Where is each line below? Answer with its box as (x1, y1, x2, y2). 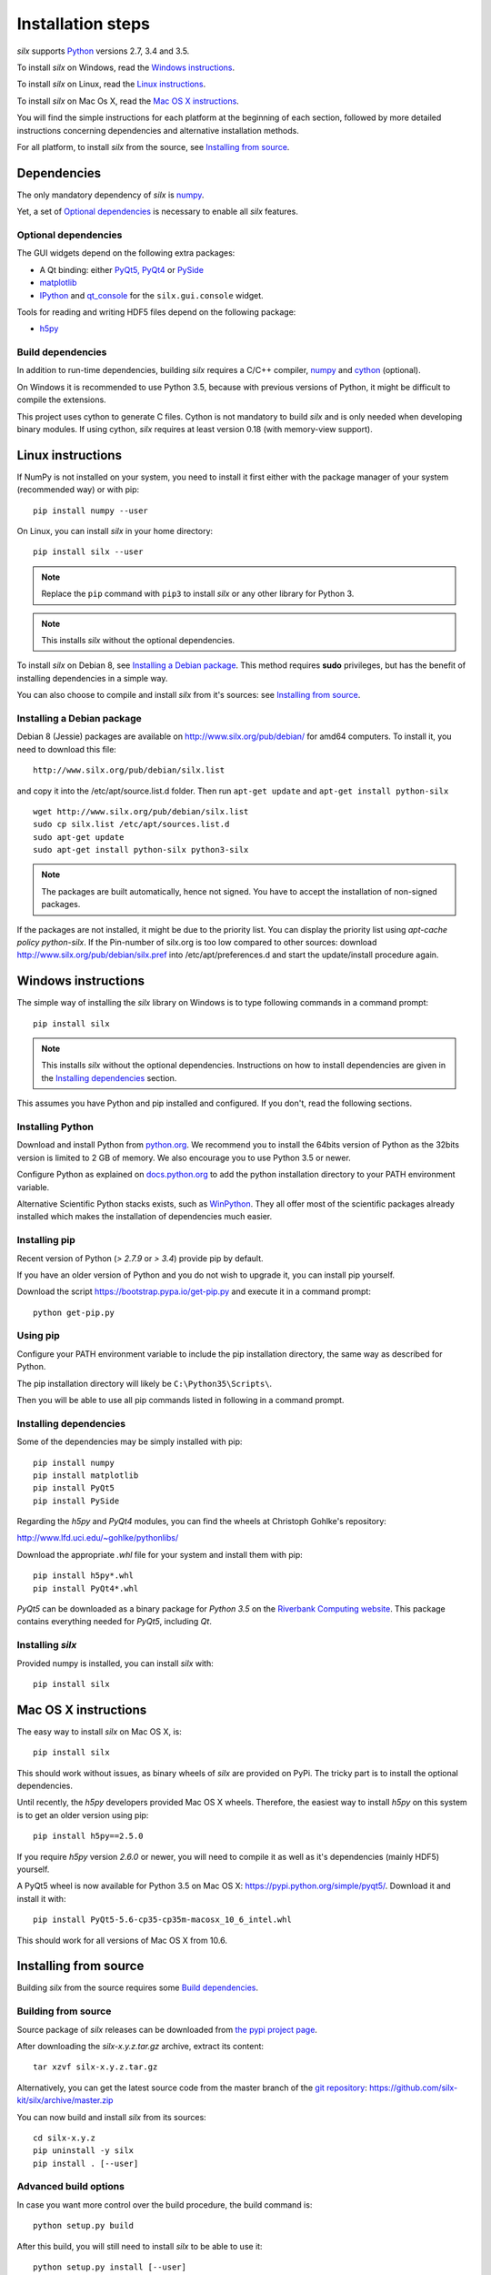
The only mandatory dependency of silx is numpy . (16, 189, 205, 200)
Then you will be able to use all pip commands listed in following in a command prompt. (16, 1394, 345, 1405)
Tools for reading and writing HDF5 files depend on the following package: (16, 306, 296, 318)
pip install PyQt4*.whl (33, 1583, 139, 1593)
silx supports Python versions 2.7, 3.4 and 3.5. (16, 45, 190, 56)
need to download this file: (16, 743, 117, 754)
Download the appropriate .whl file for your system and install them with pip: (16, 1549, 304, 1560)
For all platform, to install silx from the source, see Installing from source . (16, 141, 290, 152)
